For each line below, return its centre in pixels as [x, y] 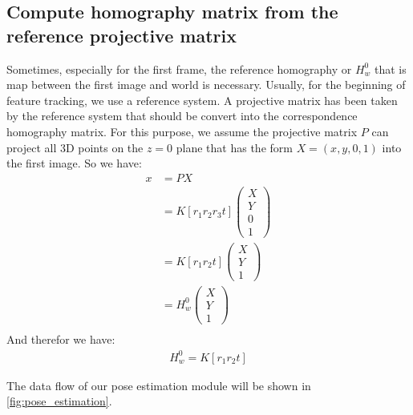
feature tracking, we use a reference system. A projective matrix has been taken [202, 100]
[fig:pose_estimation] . [59, 401]
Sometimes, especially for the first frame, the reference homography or [179, 68]
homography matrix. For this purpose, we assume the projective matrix [182, 131]
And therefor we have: [61, 339]
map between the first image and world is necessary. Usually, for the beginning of [206, 85]
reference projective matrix [121, 35]
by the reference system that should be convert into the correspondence [182, 116]
